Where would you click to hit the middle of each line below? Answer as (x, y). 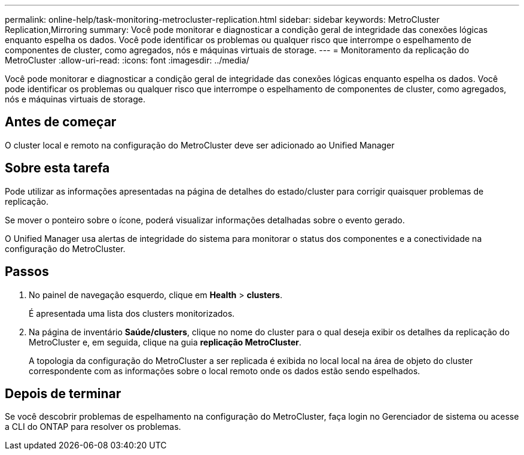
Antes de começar (61, 122)
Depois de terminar (63, 393)
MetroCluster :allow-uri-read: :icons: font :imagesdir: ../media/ (127, 60)
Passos (27, 272)
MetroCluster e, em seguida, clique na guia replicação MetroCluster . (165, 342)
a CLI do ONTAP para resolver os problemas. (93, 427)
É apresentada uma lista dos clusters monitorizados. (132, 313)
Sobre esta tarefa (57, 168)
